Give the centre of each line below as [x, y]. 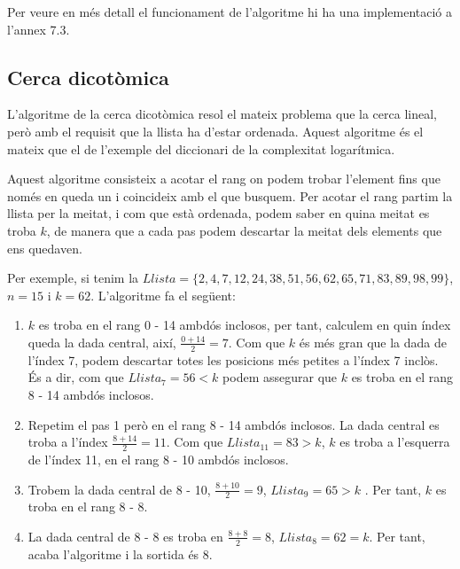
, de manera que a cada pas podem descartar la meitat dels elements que [244, 230]
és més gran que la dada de [373, 342]
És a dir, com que [76, 377]
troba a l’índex [68, 442]
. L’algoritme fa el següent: [163, 295]
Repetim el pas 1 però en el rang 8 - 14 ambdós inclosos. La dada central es [234, 424]
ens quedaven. [45, 248]
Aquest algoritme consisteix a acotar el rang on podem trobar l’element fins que [224, 179]
